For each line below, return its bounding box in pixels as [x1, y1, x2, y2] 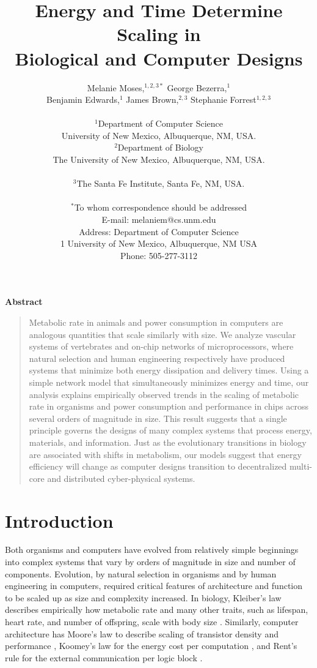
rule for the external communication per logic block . [5, 651, 203, 664]
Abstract [5, 295, 43, 308]
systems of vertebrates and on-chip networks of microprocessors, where [29, 340, 294, 353]
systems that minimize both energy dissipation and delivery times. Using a [29, 364, 309, 377]
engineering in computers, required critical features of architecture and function [5, 579, 303, 592]
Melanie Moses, [87, 81, 145, 94]
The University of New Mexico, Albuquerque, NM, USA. [53, 153, 265, 166]
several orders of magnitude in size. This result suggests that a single [29, 411, 287, 424]
